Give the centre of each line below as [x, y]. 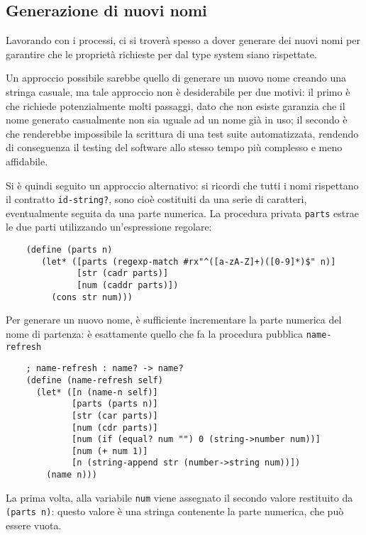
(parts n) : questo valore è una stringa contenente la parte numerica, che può [175, 511]
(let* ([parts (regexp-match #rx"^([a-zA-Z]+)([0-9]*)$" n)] [189, 261]
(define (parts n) [69, 250]
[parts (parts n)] [115, 404]
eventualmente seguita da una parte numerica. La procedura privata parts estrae [182, 213]
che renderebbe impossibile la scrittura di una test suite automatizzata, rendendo [182, 133]
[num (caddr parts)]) [128, 286]
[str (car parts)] [115, 415]
